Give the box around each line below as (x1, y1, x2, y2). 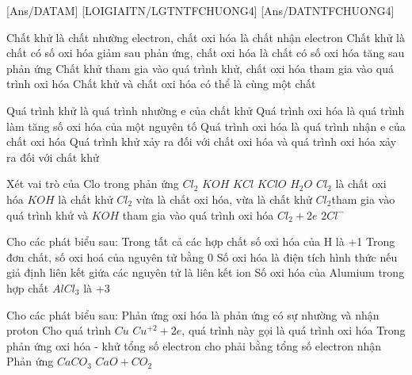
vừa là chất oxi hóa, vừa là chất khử (135, 190, 312, 207)
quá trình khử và (6, 206, 89, 223)
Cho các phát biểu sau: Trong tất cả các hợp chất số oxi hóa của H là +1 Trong (6, 233, 395, 250)
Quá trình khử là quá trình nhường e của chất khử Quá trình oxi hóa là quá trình (6, 101, 405, 118)
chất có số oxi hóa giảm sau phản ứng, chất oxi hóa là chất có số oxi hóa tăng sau (6, 44, 405, 61)
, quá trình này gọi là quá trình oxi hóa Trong (181, 322, 406, 339)
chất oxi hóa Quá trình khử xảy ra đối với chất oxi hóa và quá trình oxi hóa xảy (6, 133, 397, 150)
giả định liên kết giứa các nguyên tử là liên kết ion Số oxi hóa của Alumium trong (6, 264, 405, 281)
